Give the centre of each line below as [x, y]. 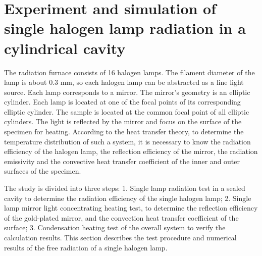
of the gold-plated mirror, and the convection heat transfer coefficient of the [121, 217]
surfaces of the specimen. [43, 171]
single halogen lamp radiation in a [125, 28]
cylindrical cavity [65, 48]
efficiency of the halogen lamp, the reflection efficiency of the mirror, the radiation [131, 151]
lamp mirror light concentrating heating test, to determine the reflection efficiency [131, 208]
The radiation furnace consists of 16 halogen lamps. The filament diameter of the [129, 72]
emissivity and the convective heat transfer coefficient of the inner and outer [122, 161]
